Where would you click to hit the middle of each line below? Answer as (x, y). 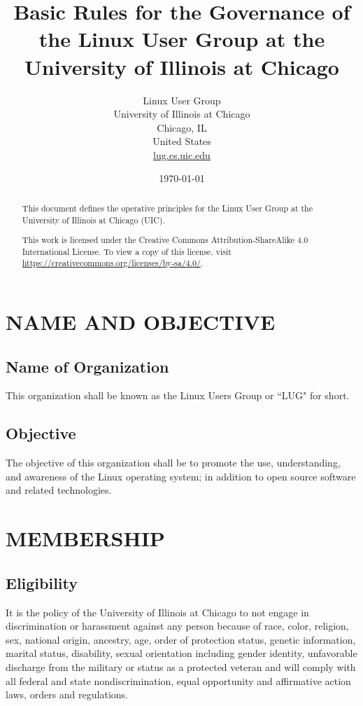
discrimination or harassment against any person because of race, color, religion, (177, 626)
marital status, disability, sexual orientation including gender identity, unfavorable (181, 653)
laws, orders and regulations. (67, 694)
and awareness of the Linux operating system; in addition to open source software (181, 476)
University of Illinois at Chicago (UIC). (93, 220)
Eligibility (42, 582)
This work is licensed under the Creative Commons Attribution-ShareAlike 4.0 (165, 240)
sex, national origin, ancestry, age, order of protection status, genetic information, (181, 639)
